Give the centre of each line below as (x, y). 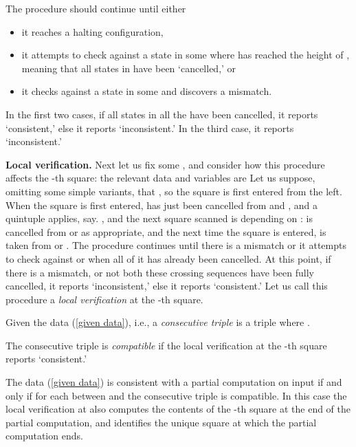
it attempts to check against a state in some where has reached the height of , (186, 55)
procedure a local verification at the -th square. (104, 299)
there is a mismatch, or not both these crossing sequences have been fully (160, 272)
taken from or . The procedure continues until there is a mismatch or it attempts (176, 245)
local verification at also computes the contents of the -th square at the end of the (178, 409)
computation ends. (44, 436)
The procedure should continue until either (96, 8)
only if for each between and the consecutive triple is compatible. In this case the (176, 395)
